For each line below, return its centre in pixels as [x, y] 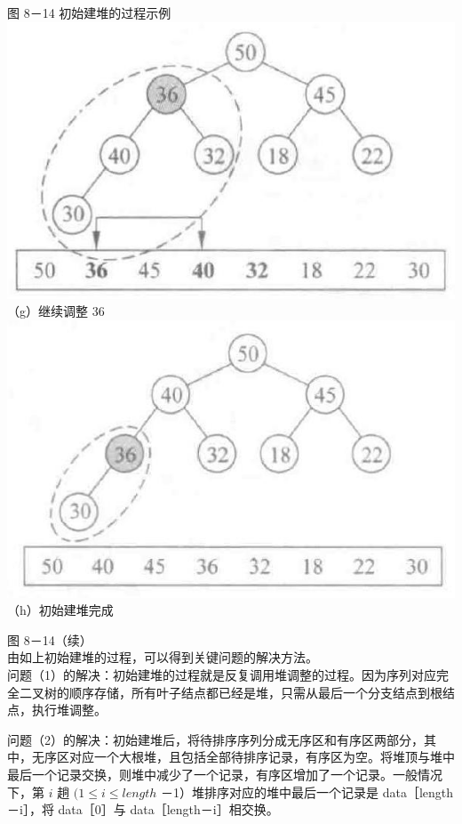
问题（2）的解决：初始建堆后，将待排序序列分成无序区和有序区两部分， [215, 739]
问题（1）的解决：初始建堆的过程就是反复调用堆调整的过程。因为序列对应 [222, 674]
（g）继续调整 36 [56, 311]
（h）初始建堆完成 [60, 610]
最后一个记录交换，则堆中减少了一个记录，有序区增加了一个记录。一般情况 [225, 774]
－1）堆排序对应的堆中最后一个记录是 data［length [307, 792]
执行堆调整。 [69, 710]
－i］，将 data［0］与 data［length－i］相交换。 [143, 809]
